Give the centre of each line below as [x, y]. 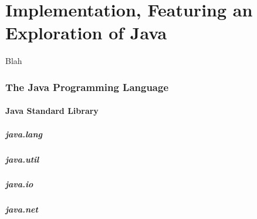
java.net [22, 209]
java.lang [24, 134]
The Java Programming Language [87, 87]
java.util [22, 159]
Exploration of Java [86, 33]
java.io [19, 184]
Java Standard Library [52, 111]
